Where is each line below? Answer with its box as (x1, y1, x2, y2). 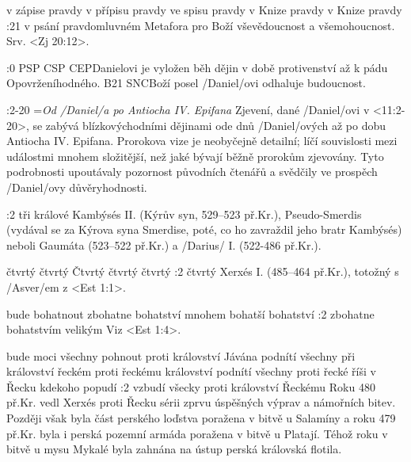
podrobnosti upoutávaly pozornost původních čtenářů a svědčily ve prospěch (6, 163, 378, 180)
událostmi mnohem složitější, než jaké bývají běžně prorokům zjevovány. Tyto (6, 147, 384, 164)
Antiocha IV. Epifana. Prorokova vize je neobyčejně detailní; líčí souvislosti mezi (6, 132, 398, 149)
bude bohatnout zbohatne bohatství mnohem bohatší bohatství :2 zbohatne (6, 305, 375, 322)
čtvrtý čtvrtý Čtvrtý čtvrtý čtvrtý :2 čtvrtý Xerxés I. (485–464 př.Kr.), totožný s (6, 263, 399, 280)
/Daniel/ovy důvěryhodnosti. (6, 178, 147, 195)
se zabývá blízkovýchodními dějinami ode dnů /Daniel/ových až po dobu (32, 116, 386, 133)
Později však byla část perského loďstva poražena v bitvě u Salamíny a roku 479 (6, 410, 396, 426)
